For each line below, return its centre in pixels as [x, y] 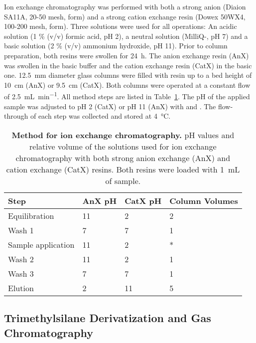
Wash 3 [21, 273]
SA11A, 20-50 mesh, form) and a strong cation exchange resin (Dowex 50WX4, [125, 16]
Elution [21, 288]
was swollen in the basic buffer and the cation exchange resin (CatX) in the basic [128, 65]
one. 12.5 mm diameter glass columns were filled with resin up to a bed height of [128, 75]
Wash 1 [21, 230]
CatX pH [143, 200]
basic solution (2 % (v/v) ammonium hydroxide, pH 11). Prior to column [116, 46]
